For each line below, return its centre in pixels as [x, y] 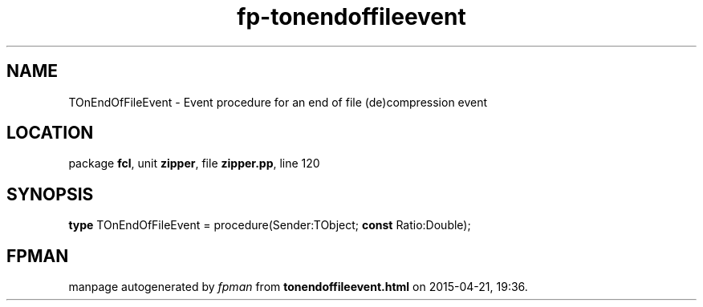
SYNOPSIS [50, 194]
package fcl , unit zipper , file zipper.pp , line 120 [194, 164]
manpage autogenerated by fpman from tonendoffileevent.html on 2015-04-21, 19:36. [298, 287]
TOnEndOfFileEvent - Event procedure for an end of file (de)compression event [278, 102]
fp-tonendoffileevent [351, 17]
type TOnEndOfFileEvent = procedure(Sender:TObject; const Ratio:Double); [270, 225]
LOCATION [50, 133]
